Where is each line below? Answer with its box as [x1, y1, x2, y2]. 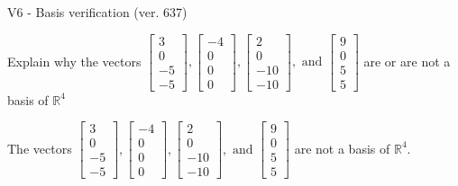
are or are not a [363, 51, 451, 70]
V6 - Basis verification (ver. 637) [7, 3, 188, 21]
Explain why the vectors [7, 51, 142, 70]
